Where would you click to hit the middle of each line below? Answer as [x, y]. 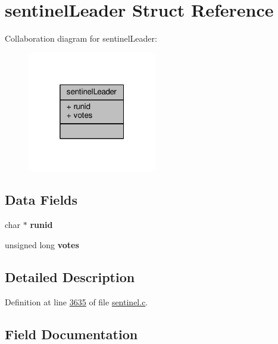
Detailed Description [70, 276]
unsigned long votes [42, 244]
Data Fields [41, 200]
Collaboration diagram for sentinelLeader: [81, 38]
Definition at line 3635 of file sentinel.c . [76, 301]
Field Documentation [71, 334]
